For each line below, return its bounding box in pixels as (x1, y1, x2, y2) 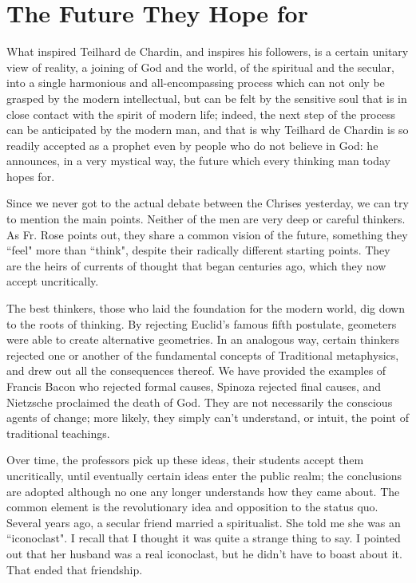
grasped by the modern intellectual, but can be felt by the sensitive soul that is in (6, 89, 407, 106)
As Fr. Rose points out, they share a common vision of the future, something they (6, 226, 408, 242)
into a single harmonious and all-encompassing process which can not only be (6, 74, 385, 91)
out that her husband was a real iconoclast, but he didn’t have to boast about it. (6, 545, 402, 561)
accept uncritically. (6, 273, 99, 290)
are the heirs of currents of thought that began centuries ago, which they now (6, 257, 386, 274)
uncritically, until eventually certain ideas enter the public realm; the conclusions (6, 467, 402, 483)
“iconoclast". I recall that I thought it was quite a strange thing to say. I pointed (6, 530, 401, 546)
